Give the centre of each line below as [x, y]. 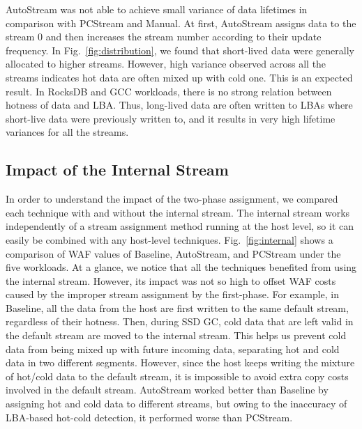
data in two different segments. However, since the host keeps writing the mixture [180, 362]
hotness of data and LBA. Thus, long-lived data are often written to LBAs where [179, 105]
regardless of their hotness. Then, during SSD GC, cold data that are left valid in [180, 321]
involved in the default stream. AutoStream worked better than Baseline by [167, 390]
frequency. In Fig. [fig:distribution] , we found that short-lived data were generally [180, 50]
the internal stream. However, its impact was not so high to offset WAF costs [171, 280]
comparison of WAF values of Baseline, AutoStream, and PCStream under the [173, 253]
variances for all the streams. [67, 132]
